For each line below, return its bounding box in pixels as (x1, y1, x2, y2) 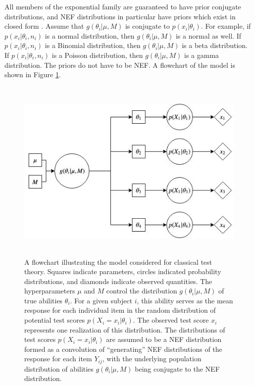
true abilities (24, 295, 63, 305)
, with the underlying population (102, 353, 202, 364)
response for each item (24, 353, 92, 364)
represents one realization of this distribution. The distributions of (24, 324, 225, 335)
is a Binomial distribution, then (45, 40, 141, 50)
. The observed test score (133, 315, 209, 325)
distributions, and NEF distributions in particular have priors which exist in (4, 11, 236, 21)
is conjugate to (125, 21, 170, 31)
